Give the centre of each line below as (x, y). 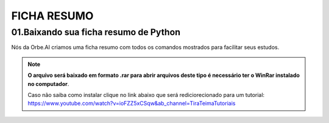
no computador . (48, 84)
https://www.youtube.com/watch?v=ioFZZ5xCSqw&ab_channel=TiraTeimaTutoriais (132, 104)
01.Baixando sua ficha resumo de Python (96, 32)
